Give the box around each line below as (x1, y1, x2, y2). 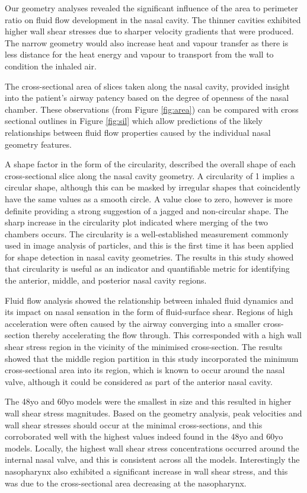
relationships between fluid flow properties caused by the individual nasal (5, 126, 271, 138)
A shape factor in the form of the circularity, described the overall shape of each (5, 158, 296, 170)
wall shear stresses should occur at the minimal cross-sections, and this (5, 418, 263, 431)
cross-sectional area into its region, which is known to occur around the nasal (5, 364, 285, 376)
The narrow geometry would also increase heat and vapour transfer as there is (5, 36, 289, 49)
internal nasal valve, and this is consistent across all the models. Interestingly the (5, 453, 300, 466)
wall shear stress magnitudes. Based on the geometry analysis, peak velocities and (5, 407, 302, 419)
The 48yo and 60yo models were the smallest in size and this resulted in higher (5, 395, 292, 408)
